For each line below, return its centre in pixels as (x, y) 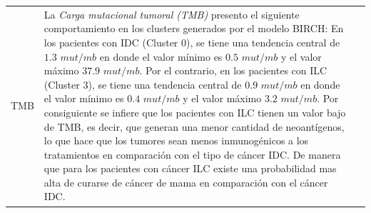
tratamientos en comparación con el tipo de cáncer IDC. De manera (192, 154)
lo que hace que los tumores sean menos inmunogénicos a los (176, 140)
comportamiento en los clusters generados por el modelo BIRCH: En (194, 28)
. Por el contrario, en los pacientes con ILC (233, 70)
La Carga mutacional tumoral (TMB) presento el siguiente (172, 14)
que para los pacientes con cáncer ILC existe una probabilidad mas (190, 168)
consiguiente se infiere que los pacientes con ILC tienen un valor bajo (195, 112)
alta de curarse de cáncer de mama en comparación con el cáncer (186, 182)
